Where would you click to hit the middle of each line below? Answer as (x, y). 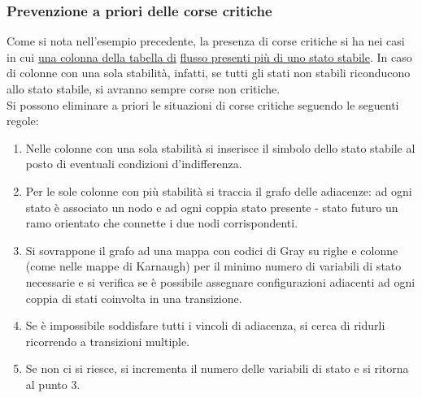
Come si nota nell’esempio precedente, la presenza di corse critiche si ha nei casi (206, 41)
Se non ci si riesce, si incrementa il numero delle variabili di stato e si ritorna (217, 368)
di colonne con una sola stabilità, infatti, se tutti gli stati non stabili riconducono (209, 73)
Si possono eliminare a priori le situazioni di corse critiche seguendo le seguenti (203, 104)
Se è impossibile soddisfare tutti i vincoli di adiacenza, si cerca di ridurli (205, 325)
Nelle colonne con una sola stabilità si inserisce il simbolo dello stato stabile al (220, 147)
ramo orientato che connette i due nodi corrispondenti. (162, 223)
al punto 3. (53, 384)
